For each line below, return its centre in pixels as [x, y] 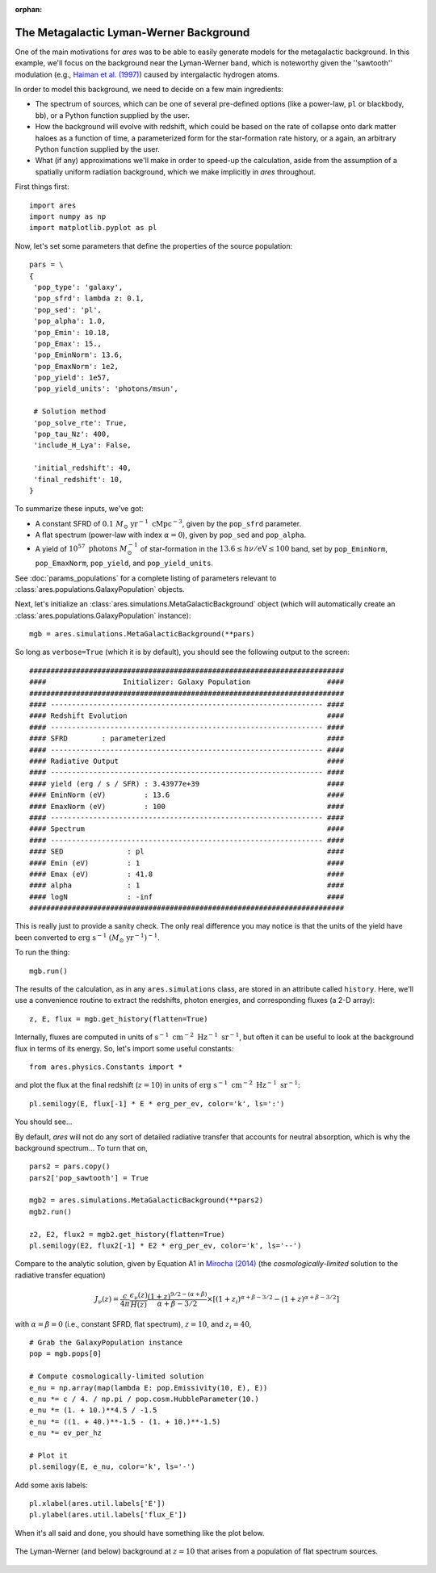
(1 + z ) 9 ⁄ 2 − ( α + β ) [177, 1296]
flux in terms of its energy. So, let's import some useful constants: [124, 1048]
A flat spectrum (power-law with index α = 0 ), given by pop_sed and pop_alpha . [171, 535]
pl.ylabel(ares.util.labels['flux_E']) [108, 1515]
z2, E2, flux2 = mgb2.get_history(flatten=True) [127, 1234]
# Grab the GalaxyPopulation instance [106, 1342]
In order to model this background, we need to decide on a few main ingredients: [149, 90]
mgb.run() [48, 971]
